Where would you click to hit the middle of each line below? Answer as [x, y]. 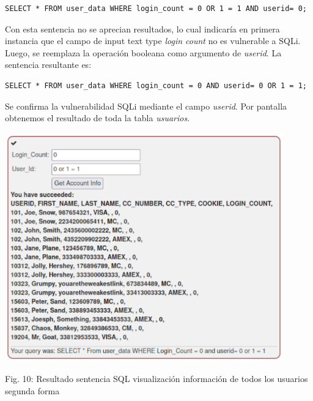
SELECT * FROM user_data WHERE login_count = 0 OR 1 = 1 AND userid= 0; [156, 9]
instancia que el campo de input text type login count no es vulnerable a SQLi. [153, 41]
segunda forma [32, 390]
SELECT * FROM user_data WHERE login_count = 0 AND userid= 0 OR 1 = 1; [156, 85]
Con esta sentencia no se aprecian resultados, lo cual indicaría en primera [142, 28]
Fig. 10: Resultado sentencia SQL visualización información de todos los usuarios [156, 378]
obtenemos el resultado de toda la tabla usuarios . [98, 118]
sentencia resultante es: [48, 65]
